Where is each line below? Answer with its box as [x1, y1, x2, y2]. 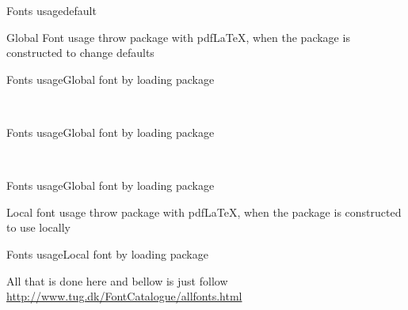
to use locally [6, 219, 71, 236]
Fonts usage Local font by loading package [6, 245, 208, 262]
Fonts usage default [6, 2, 97, 18]
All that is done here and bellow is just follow [6, 272, 228, 289]
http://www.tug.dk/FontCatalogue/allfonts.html [6, 288, 242, 304]
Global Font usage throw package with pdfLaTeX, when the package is [6, 28, 350, 45]
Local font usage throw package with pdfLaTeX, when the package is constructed [6, 203, 402, 220]
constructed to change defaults [6, 44, 154, 61]
